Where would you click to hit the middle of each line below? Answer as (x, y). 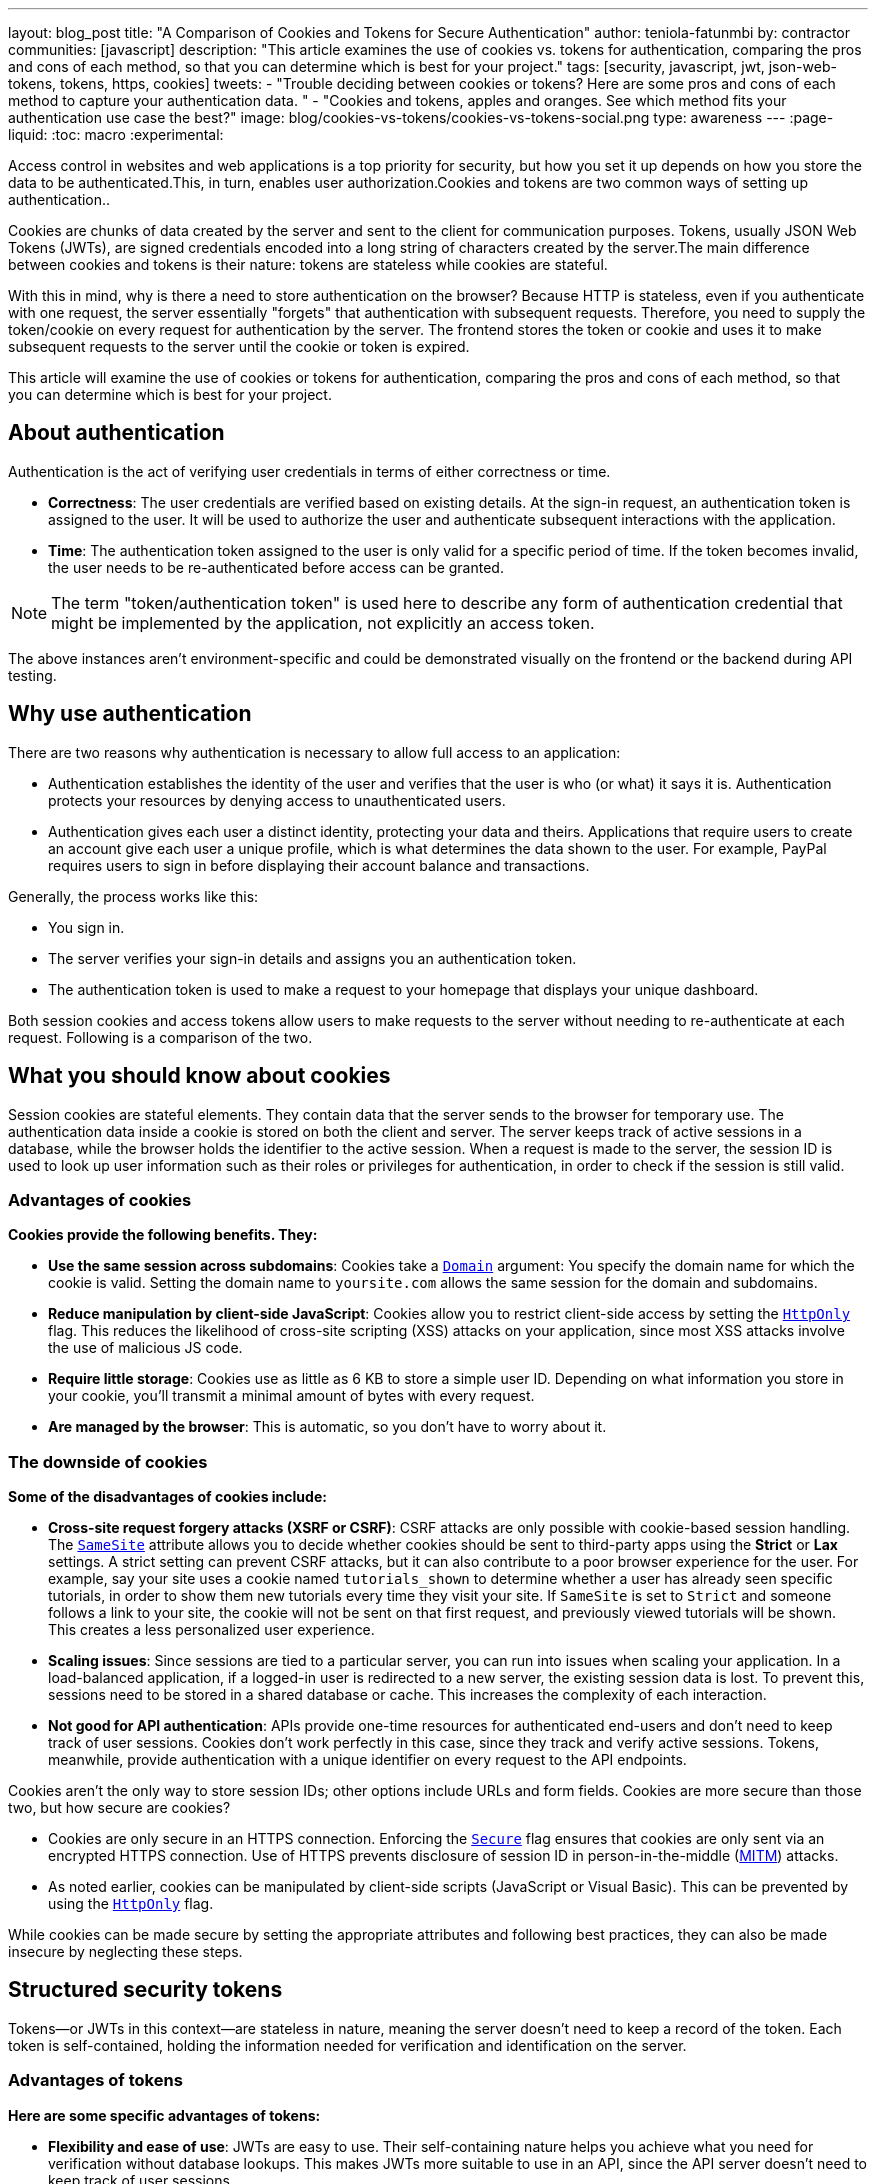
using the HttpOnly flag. (131, 1904)
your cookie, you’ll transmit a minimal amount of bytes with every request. (291, 1396)
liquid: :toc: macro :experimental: (116, 134)
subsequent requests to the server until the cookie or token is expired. (239, 346)
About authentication (116, 433)
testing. (32, 675)
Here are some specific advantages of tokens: (164, 2115)
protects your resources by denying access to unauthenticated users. (277, 800)
